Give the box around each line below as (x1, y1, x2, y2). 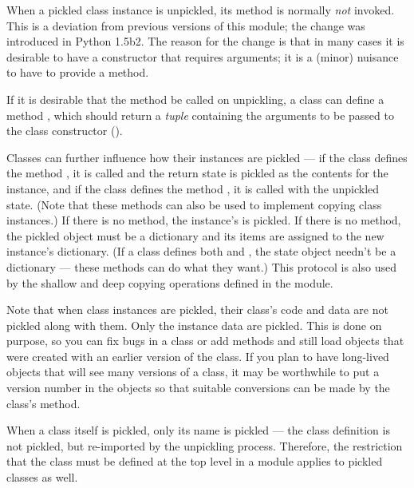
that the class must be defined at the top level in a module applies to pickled (6, 453, 383, 470)
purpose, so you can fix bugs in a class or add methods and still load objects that (6, 332, 404, 349)
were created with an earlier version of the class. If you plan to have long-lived (6, 347, 389, 364)
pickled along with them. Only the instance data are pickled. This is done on (6, 316, 382, 333)
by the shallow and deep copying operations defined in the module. (6, 274, 333, 291)
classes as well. (6, 469, 78, 486)
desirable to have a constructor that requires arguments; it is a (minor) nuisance (6, 48, 399, 65)
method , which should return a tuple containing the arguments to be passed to (6, 106, 394, 123)
